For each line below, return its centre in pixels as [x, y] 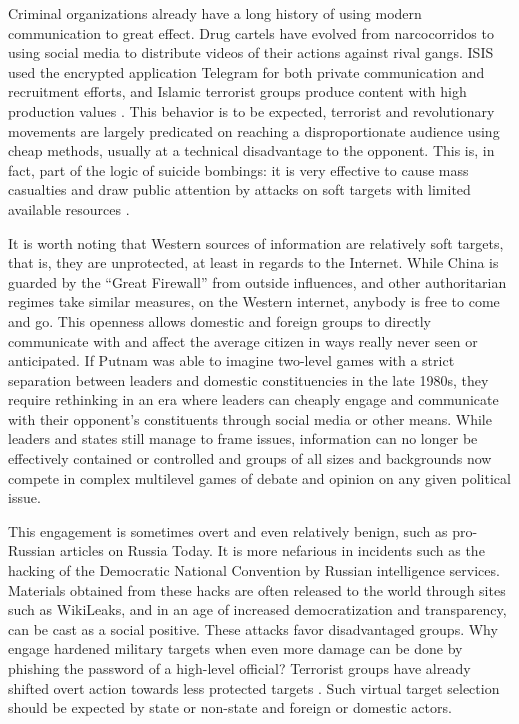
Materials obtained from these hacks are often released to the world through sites [257, 589]
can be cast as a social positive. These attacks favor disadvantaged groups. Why [253, 628]
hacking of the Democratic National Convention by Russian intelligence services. [254, 570]
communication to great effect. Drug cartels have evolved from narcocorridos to [251, 32]
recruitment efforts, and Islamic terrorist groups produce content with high [237, 91]
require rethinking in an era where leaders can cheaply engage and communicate [253, 399]
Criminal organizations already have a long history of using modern [215, 13]
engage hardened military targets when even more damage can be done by [235, 648]
